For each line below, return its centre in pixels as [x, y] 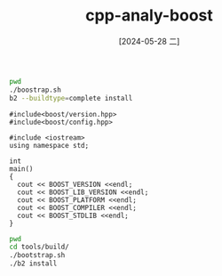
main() [21, 169]
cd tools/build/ [39, 247]
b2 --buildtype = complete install [71, 98]
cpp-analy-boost [149, 16]
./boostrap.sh [36, 90]
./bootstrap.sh [37, 256]
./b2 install [33, 264]
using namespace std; [49, 145]
